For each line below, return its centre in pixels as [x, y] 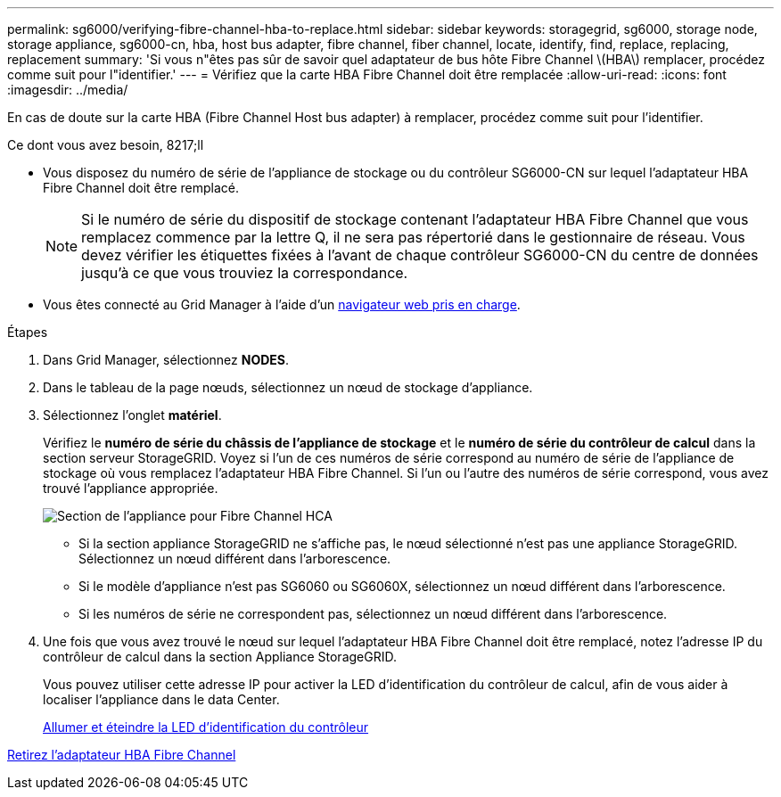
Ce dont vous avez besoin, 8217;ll [106, 145]
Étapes [28, 332]
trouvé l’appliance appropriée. [131, 488]
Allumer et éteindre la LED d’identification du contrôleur [206, 727]
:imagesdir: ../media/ [68, 90]
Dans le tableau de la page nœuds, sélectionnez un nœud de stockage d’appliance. [288, 387]
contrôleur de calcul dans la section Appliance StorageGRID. [220, 657]
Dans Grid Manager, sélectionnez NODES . [166, 360]
